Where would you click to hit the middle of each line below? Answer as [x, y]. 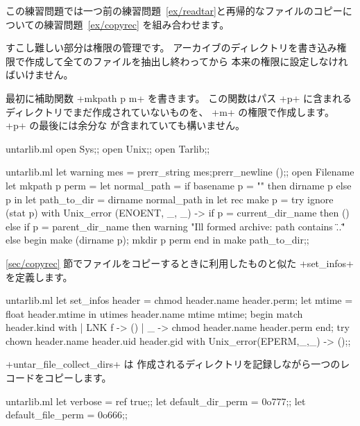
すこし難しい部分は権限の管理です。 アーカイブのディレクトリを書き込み [171, 48]
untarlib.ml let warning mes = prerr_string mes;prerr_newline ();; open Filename [180, 172]
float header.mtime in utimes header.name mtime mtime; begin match [154, 313]
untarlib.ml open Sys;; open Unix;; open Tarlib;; [108, 148]
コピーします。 [78, 378]
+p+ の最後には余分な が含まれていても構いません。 [125, 125]
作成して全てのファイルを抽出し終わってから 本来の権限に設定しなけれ [186, 61]
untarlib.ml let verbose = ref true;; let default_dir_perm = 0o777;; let [156, 401]
